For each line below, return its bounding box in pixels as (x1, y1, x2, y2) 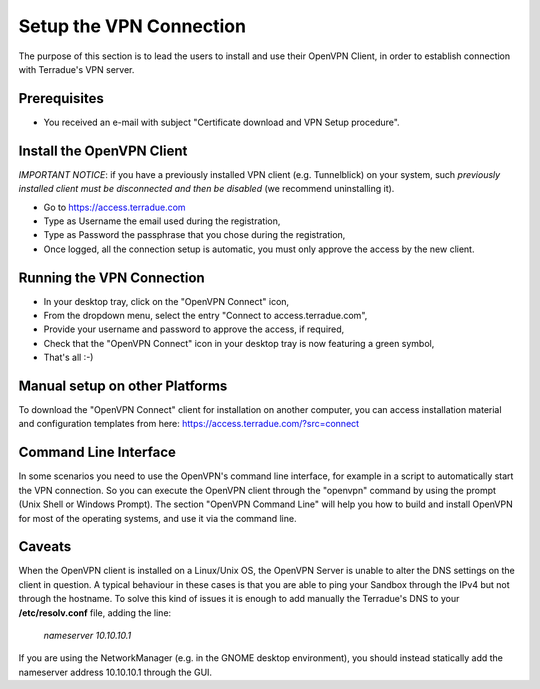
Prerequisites (18, 90, 104, 107)
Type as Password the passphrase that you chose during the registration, (43, 229, 346, 241)
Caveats (18, 538, 72, 555)
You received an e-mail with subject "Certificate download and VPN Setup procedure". (43, 116, 400, 128)
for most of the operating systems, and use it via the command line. (18, 512, 297, 524)
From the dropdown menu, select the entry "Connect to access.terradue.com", (43, 310, 368, 321)
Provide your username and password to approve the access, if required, (43, 323, 345, 335)
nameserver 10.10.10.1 (43, 630, 132, 642)
